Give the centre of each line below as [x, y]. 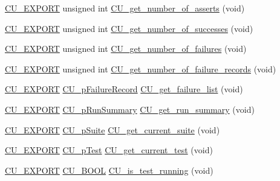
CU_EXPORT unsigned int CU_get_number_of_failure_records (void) [141, 68]
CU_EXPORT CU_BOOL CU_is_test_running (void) [109, 170]
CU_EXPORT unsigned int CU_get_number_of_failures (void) [126, 49]
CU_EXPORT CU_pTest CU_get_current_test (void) [109, 150]
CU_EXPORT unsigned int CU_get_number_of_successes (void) [129, 28]
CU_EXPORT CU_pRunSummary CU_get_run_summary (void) [130, 109]
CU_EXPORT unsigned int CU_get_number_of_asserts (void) [125, 8]
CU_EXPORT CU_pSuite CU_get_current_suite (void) [112, 129]
